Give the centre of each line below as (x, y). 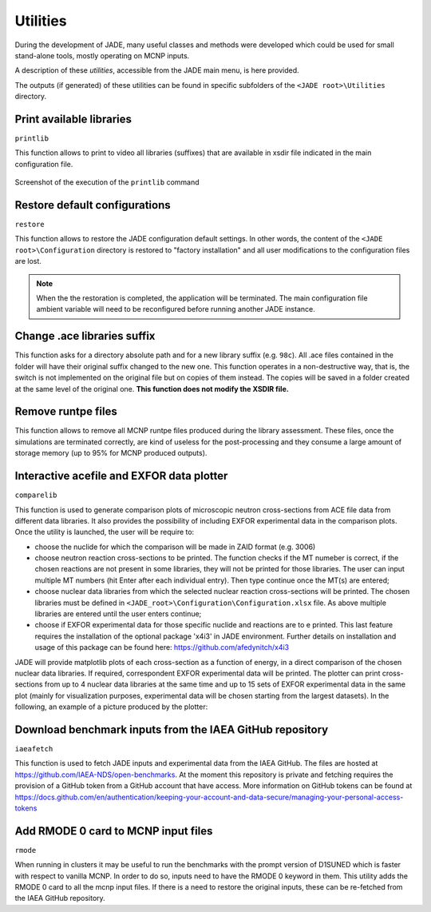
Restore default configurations (93, 205)
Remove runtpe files (66, 412)
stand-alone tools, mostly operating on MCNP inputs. (102, 55)
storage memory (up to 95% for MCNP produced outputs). (111, 453)
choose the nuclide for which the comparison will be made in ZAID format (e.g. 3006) (175, 547)
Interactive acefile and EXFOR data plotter (121, 476)
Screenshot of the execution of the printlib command (107, 182)
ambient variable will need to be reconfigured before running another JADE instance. (176, 309)
